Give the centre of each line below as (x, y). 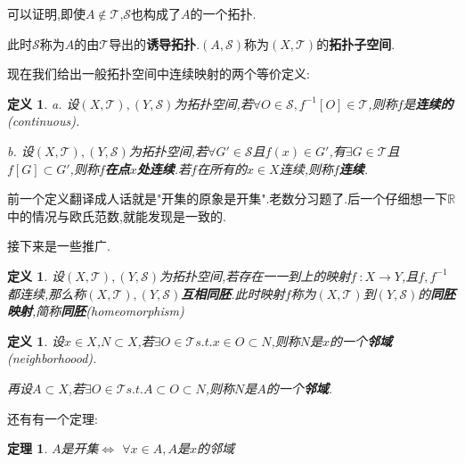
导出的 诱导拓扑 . (155, 43)
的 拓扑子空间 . (356, 43)
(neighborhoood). (52, 358)
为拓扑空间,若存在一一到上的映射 (255, 275)
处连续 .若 (164, 168)
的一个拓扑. (223, 13)
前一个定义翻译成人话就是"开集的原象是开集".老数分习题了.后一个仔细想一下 (228, 198)
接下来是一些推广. (59, 246)
